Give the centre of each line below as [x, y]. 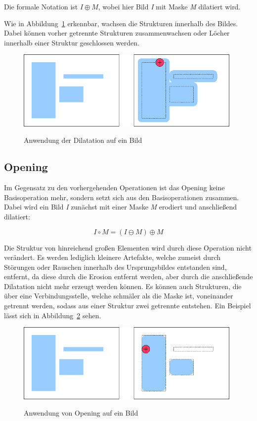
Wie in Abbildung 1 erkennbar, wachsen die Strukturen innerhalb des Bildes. [121, 23]
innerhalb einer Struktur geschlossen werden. [72, 42]
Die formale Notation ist [41, 6]
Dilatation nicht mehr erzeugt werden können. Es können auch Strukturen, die [123, 286]
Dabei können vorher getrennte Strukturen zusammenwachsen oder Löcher [117, 33]
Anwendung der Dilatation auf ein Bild [83, 140]
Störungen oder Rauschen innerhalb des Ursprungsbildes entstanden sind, [115, 267]
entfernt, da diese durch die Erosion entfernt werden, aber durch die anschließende [128, 276]
